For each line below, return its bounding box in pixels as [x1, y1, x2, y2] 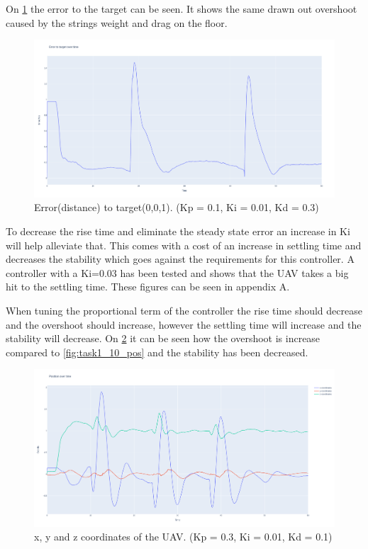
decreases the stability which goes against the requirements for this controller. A [6, 251, 355, 266]
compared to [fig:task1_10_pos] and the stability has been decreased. [6, 344, 308, 359]
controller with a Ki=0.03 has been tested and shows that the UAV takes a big [6, 265, 349, 280]
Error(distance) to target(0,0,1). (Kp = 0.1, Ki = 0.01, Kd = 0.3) [34, 200, 319, 215]
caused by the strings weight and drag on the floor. [6, 15, 228, 30]
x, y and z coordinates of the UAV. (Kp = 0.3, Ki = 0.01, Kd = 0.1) [34, 529, 333, 544]
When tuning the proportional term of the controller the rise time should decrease [6, 302, 362, 317]
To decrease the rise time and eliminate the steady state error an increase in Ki [6, 223, 350, 238]
